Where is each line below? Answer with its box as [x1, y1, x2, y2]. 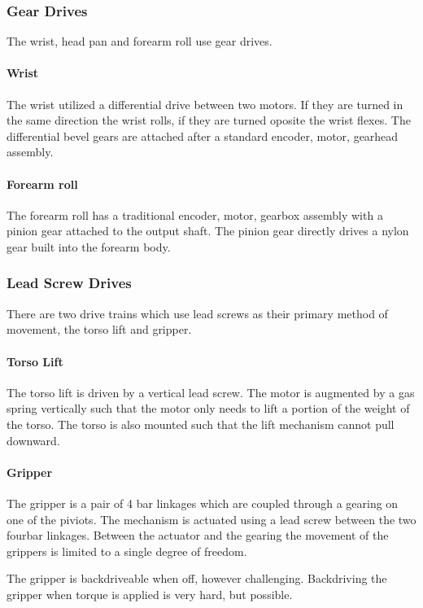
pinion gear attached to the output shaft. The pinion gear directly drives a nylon [7, 222, 409, 239]
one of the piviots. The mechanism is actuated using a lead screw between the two [7, 510, 416, 527]
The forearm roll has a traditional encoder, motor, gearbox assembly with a [7, 206, 383, 223]
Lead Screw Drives [7, 273, 132, 293]
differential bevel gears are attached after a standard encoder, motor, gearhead [7, 127, 399, 144]
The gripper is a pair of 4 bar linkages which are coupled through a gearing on [7, 494, 399, 511]
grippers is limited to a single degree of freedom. [7, 542, 247, 559]
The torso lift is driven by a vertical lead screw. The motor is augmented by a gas [7, 383, 415, 400]
